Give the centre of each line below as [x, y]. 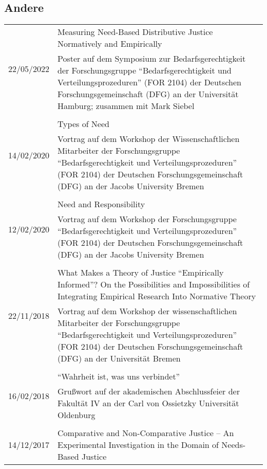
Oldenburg [77, 415]
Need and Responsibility [101, 204]
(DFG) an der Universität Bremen [119, 358]
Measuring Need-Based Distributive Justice [135, 32]
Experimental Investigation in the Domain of [138, 445]
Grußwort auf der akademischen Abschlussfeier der [149, 391]
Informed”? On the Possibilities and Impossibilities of [154, 284]
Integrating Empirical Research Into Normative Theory [157, 296]
